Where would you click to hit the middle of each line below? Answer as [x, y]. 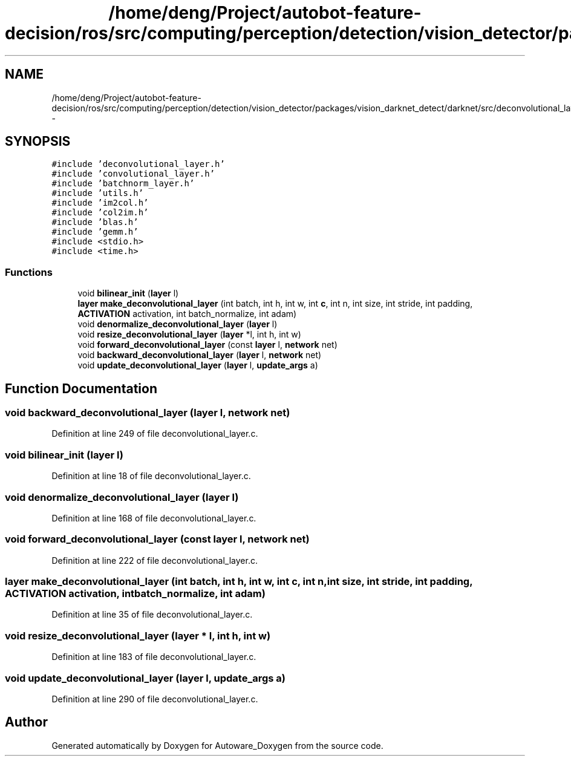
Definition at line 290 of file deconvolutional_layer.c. [155, 699]
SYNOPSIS [38, 142]
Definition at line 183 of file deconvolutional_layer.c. [154, 657]
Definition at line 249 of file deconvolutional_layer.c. [155, 434]
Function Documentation [81, 388]
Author [26, 722]
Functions [29, 272]
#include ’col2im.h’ [100, 213]
